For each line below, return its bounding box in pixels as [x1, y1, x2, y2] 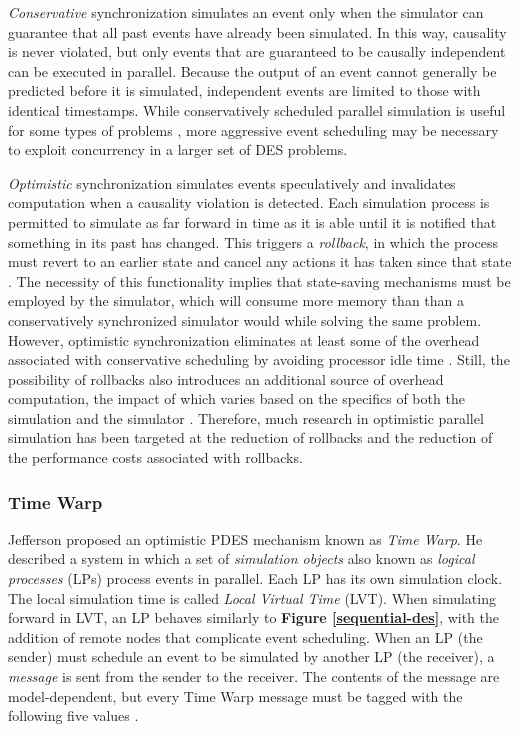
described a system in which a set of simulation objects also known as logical [8, 548, 475, 569]
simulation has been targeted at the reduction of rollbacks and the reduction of [8, 427, 493, 448]
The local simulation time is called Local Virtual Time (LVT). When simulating [8, 587, 496, 608]
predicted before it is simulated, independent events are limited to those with [8, 80, 481, 101]
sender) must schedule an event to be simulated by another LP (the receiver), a [8, 646, 495, 667]
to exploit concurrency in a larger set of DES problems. [8, 139, 348, 160]
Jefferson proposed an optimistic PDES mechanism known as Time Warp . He [8, 528, 483, 549]
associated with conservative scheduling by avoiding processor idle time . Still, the [8, 349, 510, 370]
